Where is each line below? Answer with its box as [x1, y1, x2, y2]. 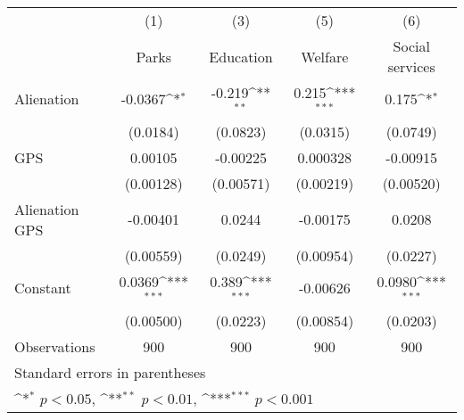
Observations [14, 335, 95, 357]
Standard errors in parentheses [14, 361, 206, 383]
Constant [14, 277, 71, 299]
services [387, 56, 435, 77]
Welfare [301, 45, 349, 67]
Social [393, 36, 430, 56]
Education [209, 45, 273, 67]
